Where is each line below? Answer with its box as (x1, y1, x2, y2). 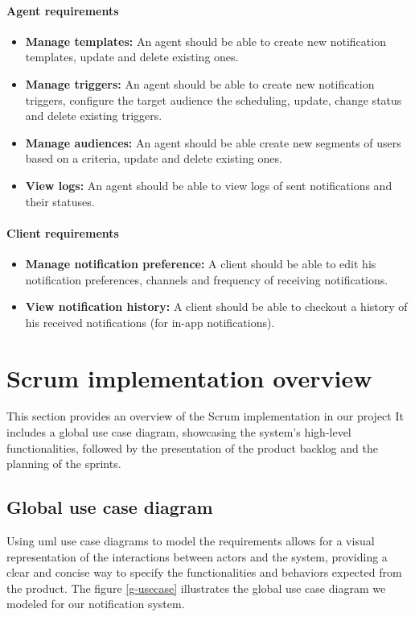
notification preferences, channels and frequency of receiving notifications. (25, 271, 388, 288)
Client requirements (6, 224, 119, 241)
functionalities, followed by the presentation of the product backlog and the (6, 439, 378, 456)
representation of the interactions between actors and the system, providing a (6, 548, 388, 565)
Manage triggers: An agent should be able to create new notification (25, 75, 375, 92)
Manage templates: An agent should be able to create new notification (25, 32, 386, 49)
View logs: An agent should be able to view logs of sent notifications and (25, 176, 392, 193)
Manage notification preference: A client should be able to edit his (25, 255, 376, 271)
